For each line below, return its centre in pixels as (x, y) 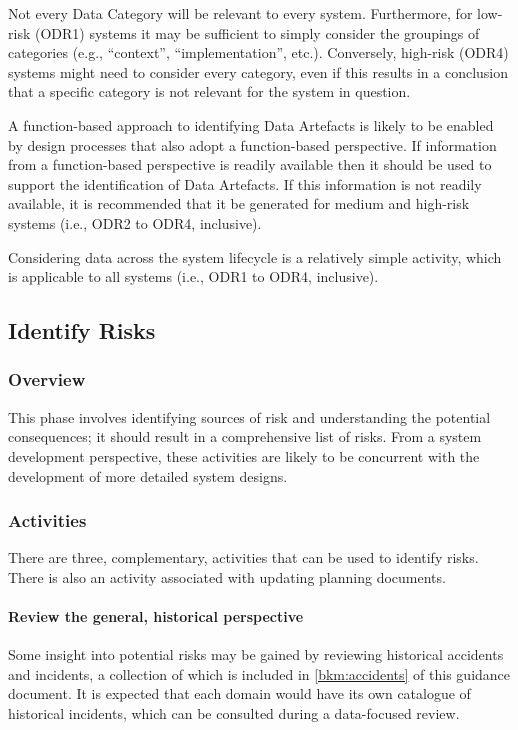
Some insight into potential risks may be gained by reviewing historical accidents (256, 654)
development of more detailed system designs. (148, 475)
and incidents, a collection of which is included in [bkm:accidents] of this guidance (259, 673)
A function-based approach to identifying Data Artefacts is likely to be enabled (251, 124)
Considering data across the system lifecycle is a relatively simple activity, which (255, 256)
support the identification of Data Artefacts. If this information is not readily (245, 183)
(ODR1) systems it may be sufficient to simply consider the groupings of (257, 32)
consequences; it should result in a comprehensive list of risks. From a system (245, 436)
